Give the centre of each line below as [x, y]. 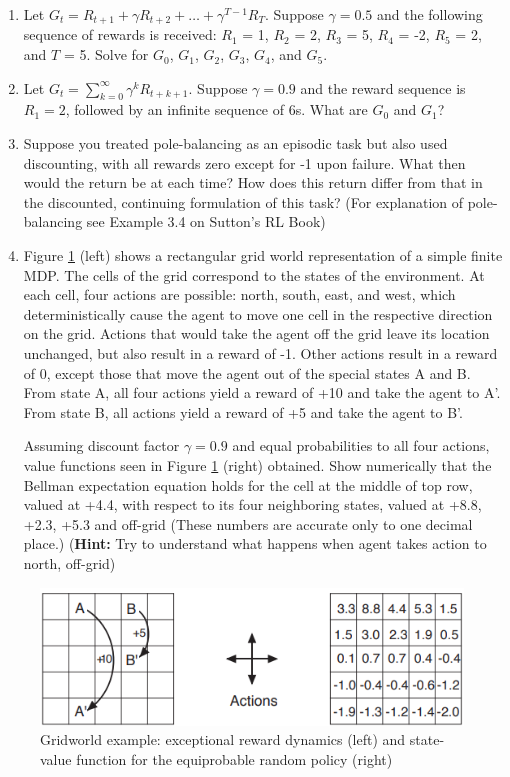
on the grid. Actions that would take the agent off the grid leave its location [256, 333]
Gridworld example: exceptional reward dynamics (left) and [223, 739]
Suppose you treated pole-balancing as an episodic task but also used [235, 143]
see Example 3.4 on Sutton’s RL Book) [206, 221]
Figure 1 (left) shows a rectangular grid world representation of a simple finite [263, 255]
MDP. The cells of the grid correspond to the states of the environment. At [254, 274]
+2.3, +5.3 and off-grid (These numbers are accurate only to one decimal [248, 523]
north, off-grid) [69, 562]
